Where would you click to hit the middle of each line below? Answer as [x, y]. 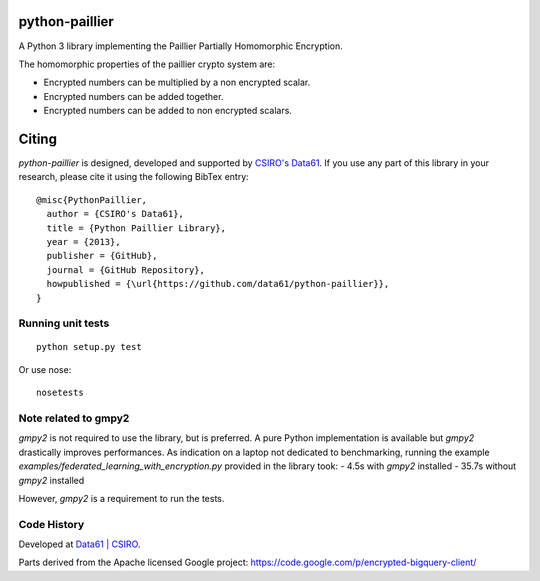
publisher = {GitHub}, [102, 256]
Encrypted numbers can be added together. [133, 96]
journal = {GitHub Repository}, [125, 269]
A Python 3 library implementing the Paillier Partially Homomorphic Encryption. [181, 46]
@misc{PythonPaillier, [92, 199]
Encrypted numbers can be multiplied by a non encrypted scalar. [177, 82]
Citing [37, 138]
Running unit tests [64, 323]
